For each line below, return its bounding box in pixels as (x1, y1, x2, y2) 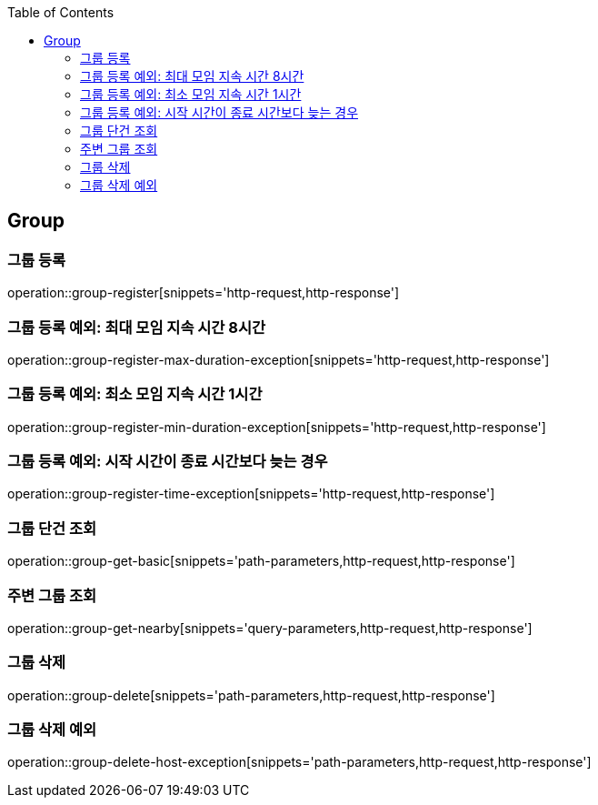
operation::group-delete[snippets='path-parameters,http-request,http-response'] (7, 687, 495, 703)
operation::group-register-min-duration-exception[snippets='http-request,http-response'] (7, 418, 546, 435)
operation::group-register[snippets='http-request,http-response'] (7, 285, 400, 301)
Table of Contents (7, 5, 115, 20)
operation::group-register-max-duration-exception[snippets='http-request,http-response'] (7, 351, 550, 367)
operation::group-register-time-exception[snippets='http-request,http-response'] (7, 486, 495, 502)
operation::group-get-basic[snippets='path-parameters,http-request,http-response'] (7, 553, 515, 569)
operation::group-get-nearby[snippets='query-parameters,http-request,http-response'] (7, 619, 533, 636)
